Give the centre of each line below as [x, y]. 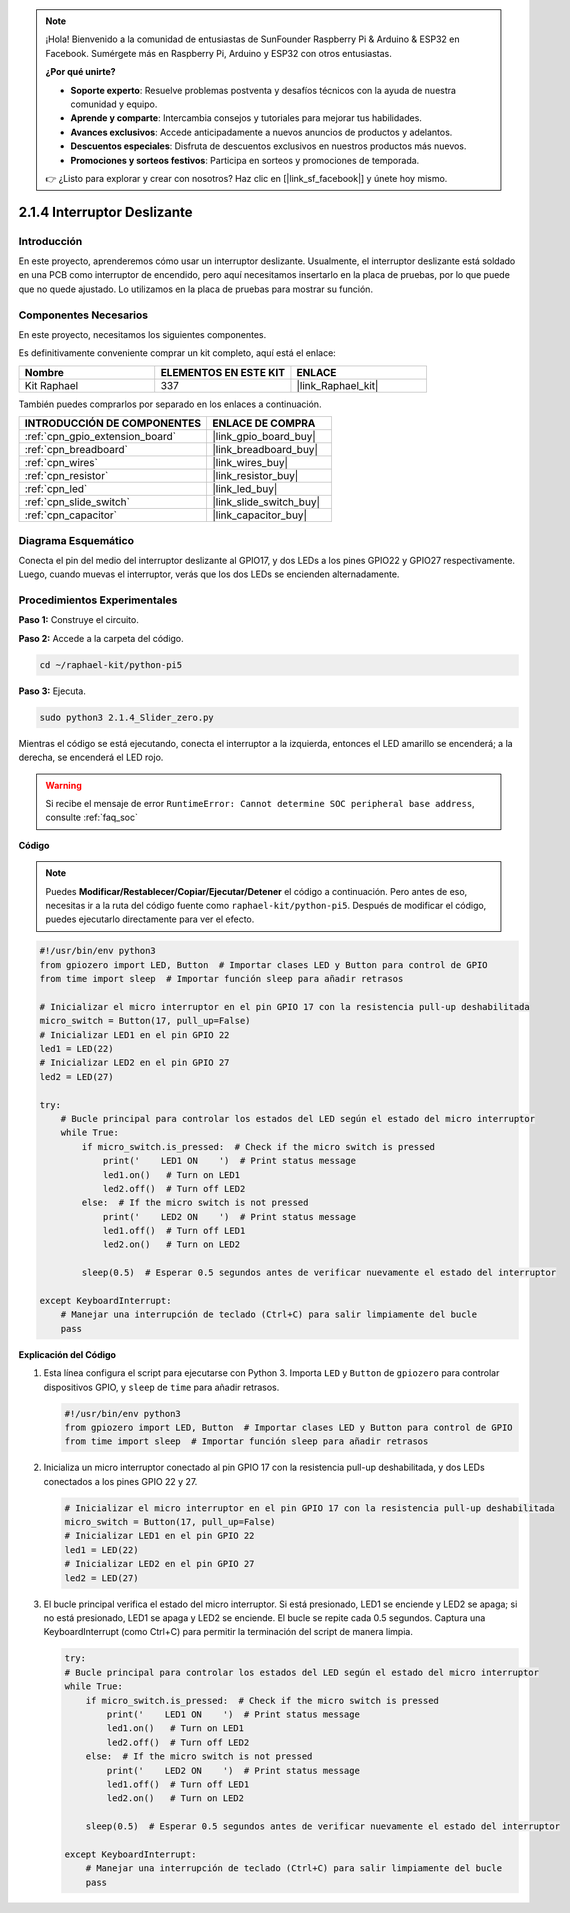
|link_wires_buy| [250, 463]
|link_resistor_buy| [255, 476]
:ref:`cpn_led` [56, 489]
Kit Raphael [51, 385]
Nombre [44, 372]
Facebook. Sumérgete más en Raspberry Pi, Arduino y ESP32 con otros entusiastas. [218, 53]
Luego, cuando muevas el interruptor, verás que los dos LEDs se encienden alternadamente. [209, 574]
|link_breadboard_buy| [265, 450]
